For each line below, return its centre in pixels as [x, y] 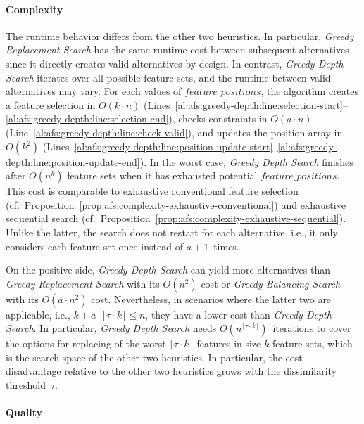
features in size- [230, 343]
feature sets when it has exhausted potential [162, 175]
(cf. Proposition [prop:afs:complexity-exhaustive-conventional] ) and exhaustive [176, 204]
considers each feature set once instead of [94, 246]
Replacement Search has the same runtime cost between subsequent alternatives [177, 50]
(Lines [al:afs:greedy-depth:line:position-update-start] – [160, 146]
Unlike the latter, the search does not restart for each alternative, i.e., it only [172, 232]
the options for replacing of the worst [86, 343]
